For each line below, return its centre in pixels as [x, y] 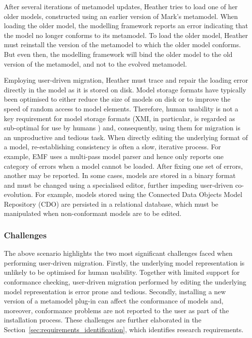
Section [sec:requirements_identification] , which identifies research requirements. [124, 329]
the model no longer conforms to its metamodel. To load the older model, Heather [126, 35]
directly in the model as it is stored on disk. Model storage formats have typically [125, 89]
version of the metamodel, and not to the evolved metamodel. [95, 63]
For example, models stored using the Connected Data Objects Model [139, 194]
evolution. [18, 194]
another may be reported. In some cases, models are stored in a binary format [120, 175]
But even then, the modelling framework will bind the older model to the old [118, 54]
